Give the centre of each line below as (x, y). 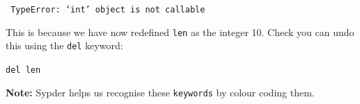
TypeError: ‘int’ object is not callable (108, 10)
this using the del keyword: (64, 45)
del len (23, 70)
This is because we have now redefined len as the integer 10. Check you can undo (180, 32)
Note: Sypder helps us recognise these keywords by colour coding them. (160, 92)
